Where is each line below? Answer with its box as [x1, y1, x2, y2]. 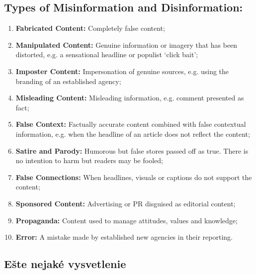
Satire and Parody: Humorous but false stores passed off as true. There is [15, 145, 249, 156]
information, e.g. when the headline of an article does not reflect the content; [15, 128, 250, 139]
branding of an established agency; [15, 76, 121, 86]
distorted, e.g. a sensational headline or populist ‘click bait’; [15, 49, 198, 60]
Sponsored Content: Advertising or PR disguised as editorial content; [15, 198, 236, 208]
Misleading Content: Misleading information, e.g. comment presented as [15, 92, 244, 103]
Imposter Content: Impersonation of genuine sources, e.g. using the [15, 66, 229, 76]
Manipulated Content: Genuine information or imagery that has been [15, 39, 238, 50]
